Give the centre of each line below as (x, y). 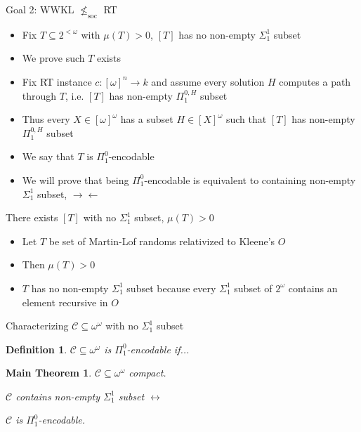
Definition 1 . (37, 349)
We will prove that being (76, 179)
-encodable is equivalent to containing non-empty (250, 179)
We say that (48, 156)
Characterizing (37, 326)
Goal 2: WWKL (40, 9)
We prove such (53, 58)
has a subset (147, 119)
